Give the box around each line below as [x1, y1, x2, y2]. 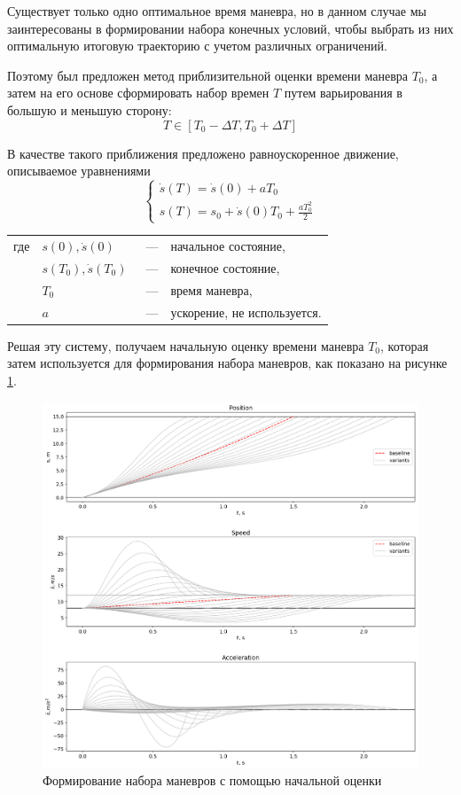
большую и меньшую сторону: [7, 100, 172, 119]
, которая [380, 336, 429, 355]
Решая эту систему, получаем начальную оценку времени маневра [7, 336, 364, 355]
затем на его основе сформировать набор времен [7, 83, 270, 102]
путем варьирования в [284, 83, 402, 102]
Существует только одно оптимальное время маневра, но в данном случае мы [7, 2, 426, 19]
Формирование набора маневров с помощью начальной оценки [43, 771, 382, 790]
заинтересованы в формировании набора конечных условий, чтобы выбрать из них [7, 19, 454, 37]
